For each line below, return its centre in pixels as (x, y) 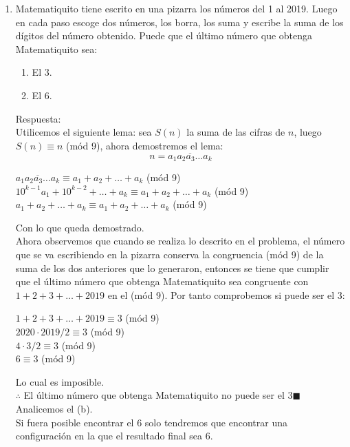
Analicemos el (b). (54, 408)
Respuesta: (38, 118)
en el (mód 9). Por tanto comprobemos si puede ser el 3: (226, 294)
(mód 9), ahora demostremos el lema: (144, 145)
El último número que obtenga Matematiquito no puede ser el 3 (158, 395)
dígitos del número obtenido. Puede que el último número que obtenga (164, 35)
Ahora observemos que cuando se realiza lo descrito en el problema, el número (180, 241)
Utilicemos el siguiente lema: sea (84, 132)
